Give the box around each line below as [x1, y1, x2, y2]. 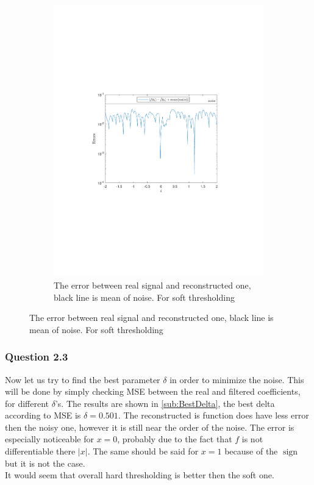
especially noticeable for [5, 433, 94, 445]
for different [5, 397, 49, 409]
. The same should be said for [87, 445, 199, 458]
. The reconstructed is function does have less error [118, 409, 309, 422]
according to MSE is [5, 409, 81, 422]
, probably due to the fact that [117, 433, 232, 445]
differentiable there [5, 445, 76, 458]
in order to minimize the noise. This [169, 373, 304, 386]
